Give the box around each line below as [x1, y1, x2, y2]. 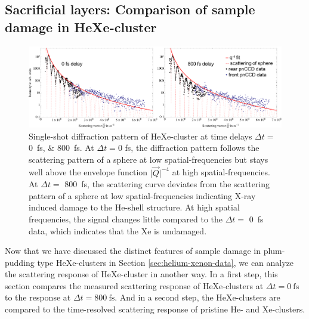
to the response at [5, 291, 71, 303]
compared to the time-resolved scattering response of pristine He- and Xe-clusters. [5, 303, 305, 315]
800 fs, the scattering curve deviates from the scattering [64, 178, 270, 190]
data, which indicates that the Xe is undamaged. [29, 224, 207, 237]
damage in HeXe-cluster [5, 17, 157, 36]
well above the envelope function [29, 166, 148, 178]
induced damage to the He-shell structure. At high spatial [29, 201, 240, 213]
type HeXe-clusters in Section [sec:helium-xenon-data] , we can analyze [37, 256, 294, 268]
